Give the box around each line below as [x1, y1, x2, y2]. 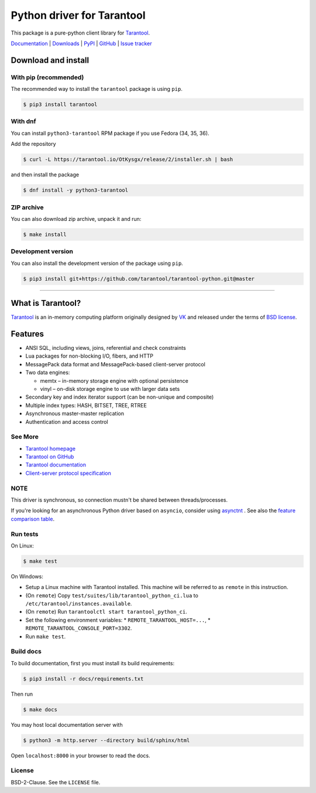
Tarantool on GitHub [25, 453, 74, 460]
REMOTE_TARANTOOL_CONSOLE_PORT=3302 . [25, 625, 132, 632]
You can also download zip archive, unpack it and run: [11, 215, 142, 222]
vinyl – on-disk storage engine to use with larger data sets [40, 385, 180, 392]
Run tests [11, 530, 39, 538]
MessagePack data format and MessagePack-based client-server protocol [25, 360, 206, 367]
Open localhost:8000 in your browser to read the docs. [11, 752, 150, 759]
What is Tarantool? [11, 298, 81, 308]
